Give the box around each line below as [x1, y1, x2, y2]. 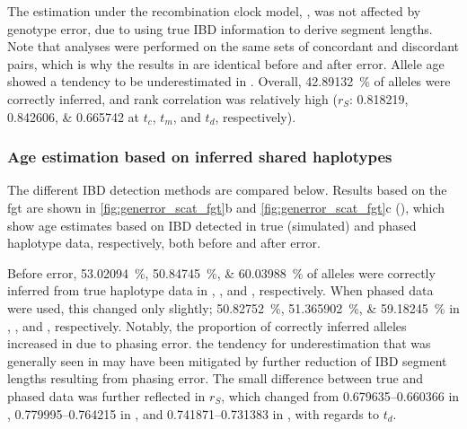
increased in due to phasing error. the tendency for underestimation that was [7, 334, 431, 353]
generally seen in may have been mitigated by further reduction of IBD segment [7, 351, 447, 370]
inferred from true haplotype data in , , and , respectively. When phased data [7, 281, 434, 300]
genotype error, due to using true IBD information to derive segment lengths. [7, 19, 433, 38]
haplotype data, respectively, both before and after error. [7, 233, 321, 252]
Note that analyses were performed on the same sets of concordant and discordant [7, 37, 460, 56]
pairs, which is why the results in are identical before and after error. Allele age [7, 54, 445, 73]
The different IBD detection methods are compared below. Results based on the [7, 180, 447, 199]
